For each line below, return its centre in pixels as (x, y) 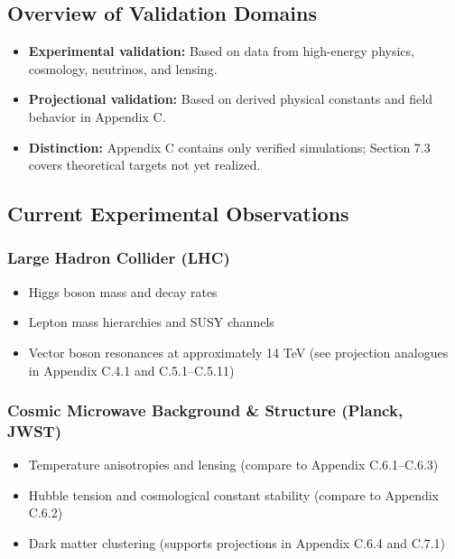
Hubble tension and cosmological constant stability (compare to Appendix (233, 494)
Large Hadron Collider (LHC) (119, 258)
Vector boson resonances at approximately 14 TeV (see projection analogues (238, 352)
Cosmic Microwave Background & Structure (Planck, (205, 410)
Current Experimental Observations (178, 214)
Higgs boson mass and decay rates (123, 291)
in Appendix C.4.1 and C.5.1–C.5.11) (131, 370)
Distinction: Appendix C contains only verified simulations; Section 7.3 (229, 147)
